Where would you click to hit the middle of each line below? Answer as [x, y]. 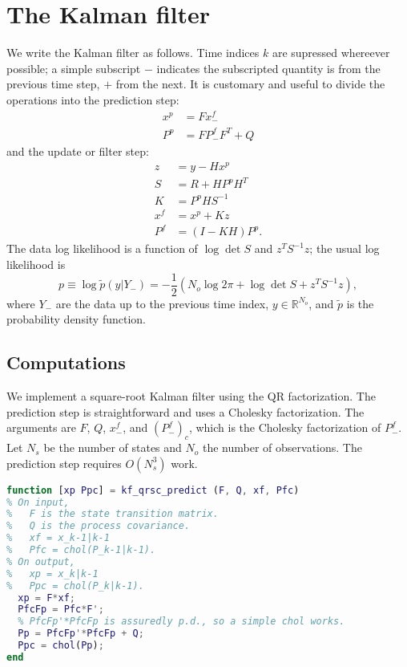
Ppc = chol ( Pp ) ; [61, 646]
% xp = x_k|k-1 [52, 573]
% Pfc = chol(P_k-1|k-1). [81, 550]
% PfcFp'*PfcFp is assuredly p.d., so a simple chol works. [181, 622]
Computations [66, 362]
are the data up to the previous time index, [162, 303]
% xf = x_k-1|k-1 [58, 538]
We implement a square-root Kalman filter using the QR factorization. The [191, 396]
